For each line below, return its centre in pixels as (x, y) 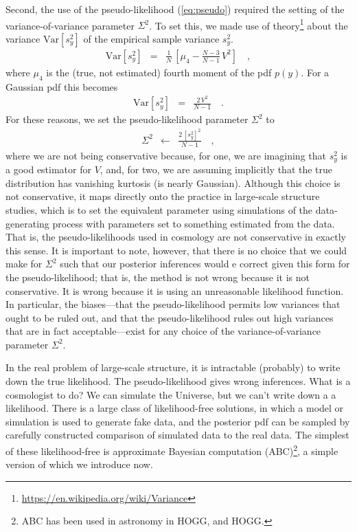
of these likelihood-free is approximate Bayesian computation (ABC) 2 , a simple (172, 450)
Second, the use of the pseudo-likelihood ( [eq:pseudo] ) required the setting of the (175, 9)
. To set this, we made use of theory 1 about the (249, 24)
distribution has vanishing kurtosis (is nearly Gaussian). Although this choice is (173, 182)
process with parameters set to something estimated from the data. (194, 223)
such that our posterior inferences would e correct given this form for (205, 264)
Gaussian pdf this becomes (62, 86)
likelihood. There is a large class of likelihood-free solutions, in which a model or (175, 408)
